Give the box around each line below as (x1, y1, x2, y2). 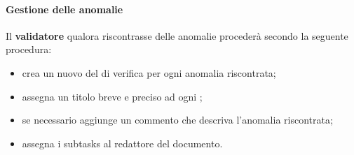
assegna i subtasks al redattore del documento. (22, 135, 223, 150)
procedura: (6, 42, 52, 57)
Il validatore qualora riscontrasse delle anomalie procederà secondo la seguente (6, 28, 348, 43)
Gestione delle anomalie (6, 1, 123, 16)
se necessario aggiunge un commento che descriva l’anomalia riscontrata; (22, 112, 333, 127)
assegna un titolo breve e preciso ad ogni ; (22, 89, 203, 103)
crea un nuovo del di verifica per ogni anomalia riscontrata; (22, 65, 276, 80)
